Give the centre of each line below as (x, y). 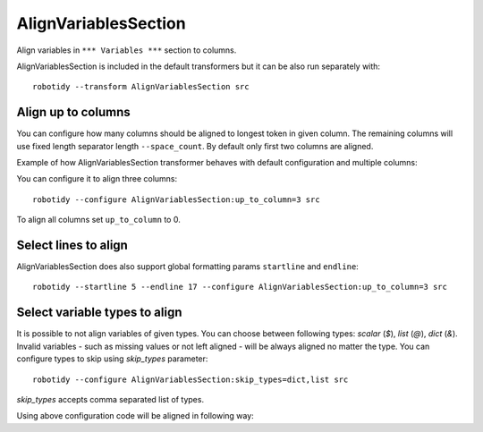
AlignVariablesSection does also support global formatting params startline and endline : (188, 267)
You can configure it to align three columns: (97, 179)
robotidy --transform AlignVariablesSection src (141, 87)
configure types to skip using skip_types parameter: (112, 359)
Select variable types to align (99, 313)
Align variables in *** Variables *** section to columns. (127, 50)
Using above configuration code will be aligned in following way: (135, 416)
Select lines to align (72, 245)
